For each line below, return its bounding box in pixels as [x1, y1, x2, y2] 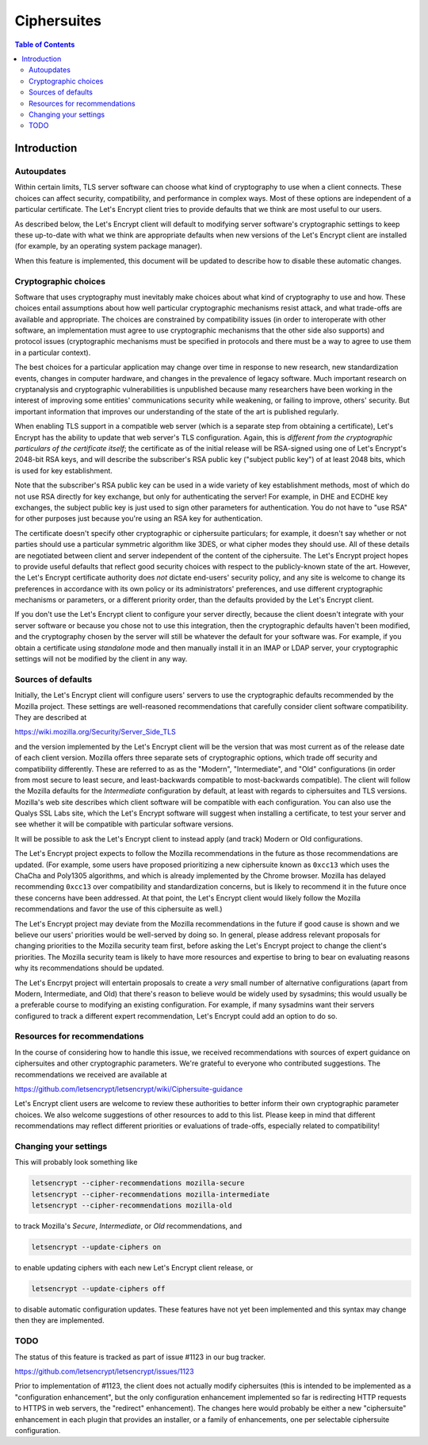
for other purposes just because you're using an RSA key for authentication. [14, 514, 263, 523]
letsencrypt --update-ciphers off [31, 1285, 166, 1293]
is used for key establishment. [14, 465, 113, 476]
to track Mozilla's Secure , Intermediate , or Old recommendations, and [14, 1221, 243, 1231]
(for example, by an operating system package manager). [14, 241, 203, 251]
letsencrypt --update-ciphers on [31, 1243, 162, 1252]
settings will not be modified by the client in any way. [14, 654, 188, 664]
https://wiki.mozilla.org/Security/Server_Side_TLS [14, 727, 176, 737]
